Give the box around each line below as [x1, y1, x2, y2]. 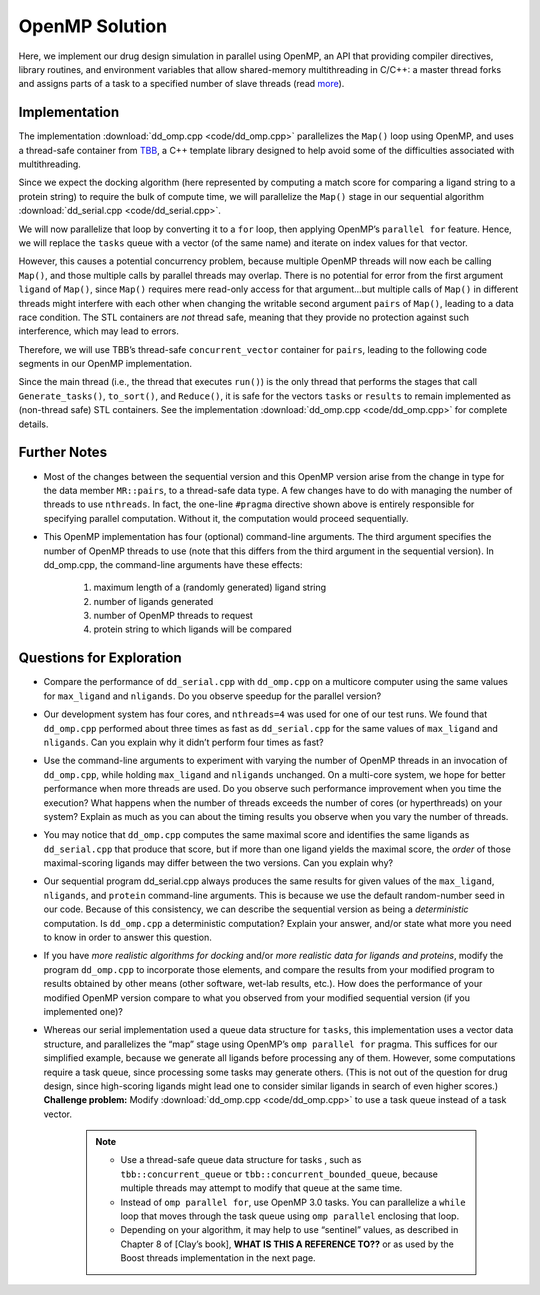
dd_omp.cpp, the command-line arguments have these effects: [43, 558, 304, 570]
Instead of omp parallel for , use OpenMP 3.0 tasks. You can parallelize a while [120, 1196, 466, 1208]
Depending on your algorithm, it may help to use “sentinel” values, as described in [120, 1224, 459, 1236]
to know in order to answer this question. [43, 931, 212, 944]
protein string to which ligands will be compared [93, 623, 292, 635]
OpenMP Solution [18, 15, 168, 37]
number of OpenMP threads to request [93, 610, 254, 622]
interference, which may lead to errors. [18, 325, 179, 337]
